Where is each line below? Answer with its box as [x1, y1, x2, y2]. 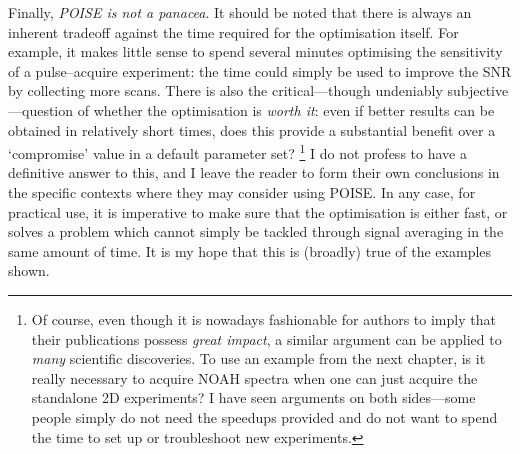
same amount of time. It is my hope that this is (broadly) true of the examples [8, 240, 492, 261]
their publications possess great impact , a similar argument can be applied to [31, 328, 502, 349]
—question [8, 99, 74, 120]
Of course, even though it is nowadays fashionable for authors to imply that [31, 308, 496, 329]
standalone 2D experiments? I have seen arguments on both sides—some [31, 387, 476, 408]
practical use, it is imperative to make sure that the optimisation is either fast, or [8, 201, 508, 222]
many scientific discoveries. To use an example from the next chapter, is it [31, 348, 486, 369]
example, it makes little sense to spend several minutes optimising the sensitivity [8, 41, 503, 62]
